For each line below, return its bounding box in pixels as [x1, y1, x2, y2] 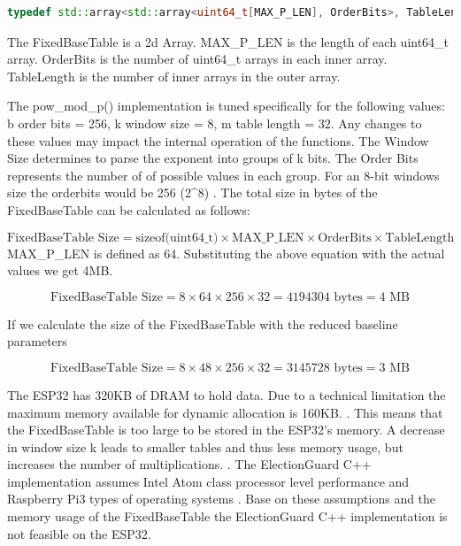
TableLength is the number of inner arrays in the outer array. [7, 66, 341, 85]
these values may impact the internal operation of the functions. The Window [7, 131, 429, 150]
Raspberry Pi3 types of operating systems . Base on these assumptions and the [7, 489, 436, 508]
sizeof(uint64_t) [135, 231, 219, 244]
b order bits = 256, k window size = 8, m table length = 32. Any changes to [7, 113, 422, 132]
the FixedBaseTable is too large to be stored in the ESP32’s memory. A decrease [7, 420, 445, 439]
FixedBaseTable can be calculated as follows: [7, 200, 250, 219]
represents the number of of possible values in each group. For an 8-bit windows [7, 165, 440, 184]
